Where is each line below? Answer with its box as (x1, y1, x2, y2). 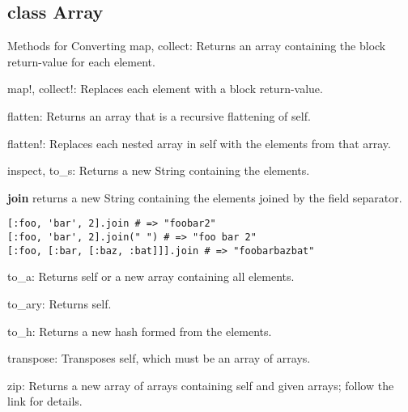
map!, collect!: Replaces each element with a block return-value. (7, 80, 323, 97)
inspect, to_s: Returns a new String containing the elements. (7, 162, 310, 179)
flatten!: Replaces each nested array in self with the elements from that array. (7, 134, 391, 151)
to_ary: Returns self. (7, 295, 112, 312)
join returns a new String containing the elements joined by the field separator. (7, 189, 402, 206)
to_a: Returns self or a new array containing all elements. (7, 268, 295, 285)
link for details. (7, 393, 83, 410)
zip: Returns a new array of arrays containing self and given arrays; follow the (7, 376, 394, 393)
